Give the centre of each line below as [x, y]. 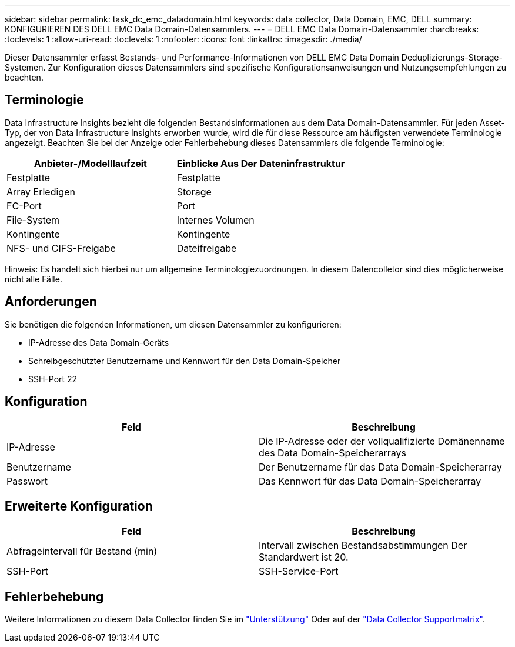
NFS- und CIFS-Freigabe [61, 248]
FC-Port [24, 206]
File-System [33, 220]
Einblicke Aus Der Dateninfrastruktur [261, 163]
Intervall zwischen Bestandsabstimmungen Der [363, 546]
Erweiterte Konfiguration [79, 506]
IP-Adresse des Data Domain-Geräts [99, 342]
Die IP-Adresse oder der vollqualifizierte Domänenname [382, 441]
